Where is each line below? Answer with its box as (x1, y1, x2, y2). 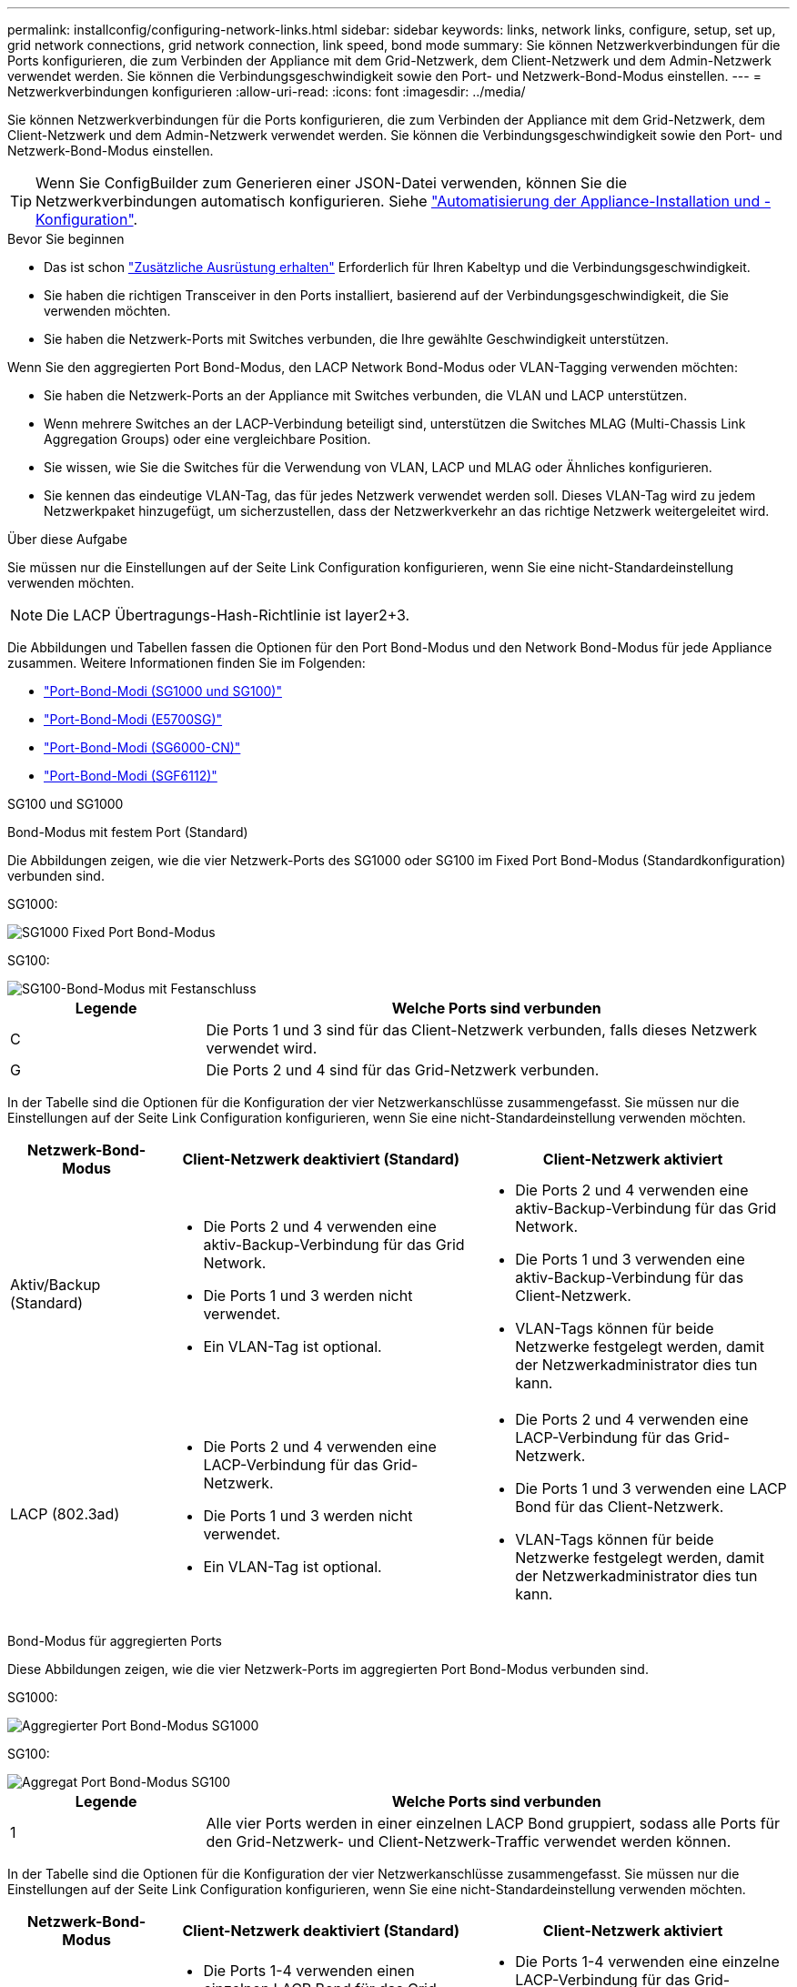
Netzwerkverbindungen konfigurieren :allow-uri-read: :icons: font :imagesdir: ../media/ (7, 84, 526, 99)
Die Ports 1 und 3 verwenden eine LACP (515, 1479, 787, 1498)
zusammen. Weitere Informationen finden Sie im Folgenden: (7, 655, 366, 671)
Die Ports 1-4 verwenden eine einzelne (515, 1952, 780, 1971)
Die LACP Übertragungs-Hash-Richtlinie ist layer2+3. (46, 606, 410, 624)
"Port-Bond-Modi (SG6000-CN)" (44, 740, 241, 755)
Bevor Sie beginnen (7, 231, 125, 247)
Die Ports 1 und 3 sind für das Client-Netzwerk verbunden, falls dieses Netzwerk (206, 1021, 758, 1039)
